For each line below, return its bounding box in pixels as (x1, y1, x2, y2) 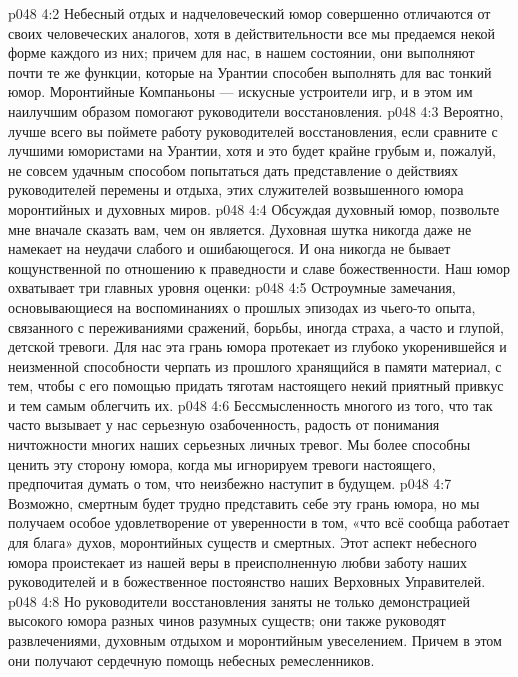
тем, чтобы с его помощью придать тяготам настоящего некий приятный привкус (8, 375, 504, 396)
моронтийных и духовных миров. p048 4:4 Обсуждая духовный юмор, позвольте (8, 198, 500, 219)
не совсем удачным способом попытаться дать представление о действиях (8, 159, 458, 180)
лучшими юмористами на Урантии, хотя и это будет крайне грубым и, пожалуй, (8, 140, 496, 161)
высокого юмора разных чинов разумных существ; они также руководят (8, 610, 446, 631)
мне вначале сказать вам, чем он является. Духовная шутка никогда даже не (8, 218, 472, 239)
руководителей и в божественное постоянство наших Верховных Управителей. (8, 571, 486, 592)
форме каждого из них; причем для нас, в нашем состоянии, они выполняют (8, 42, 475, 63)
